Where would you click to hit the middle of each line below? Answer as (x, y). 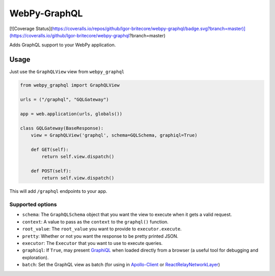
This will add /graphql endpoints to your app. (58, 191)
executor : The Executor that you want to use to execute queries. (92, 243)
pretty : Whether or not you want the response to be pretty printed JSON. (100, 236)
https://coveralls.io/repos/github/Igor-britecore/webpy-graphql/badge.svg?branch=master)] (149, 29)
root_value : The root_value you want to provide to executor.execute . (102, 229)
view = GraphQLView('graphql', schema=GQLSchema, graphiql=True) (114, 135)
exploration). (35, 257)
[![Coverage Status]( (31, 29)
